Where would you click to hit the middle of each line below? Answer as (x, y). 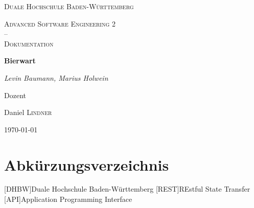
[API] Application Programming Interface (68, 199)
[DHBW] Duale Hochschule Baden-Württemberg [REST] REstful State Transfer (127, 189)
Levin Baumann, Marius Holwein (56, 77)
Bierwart (20, 61)
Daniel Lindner (28, 112)
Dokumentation (29, 43)
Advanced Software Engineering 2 (60, 23)
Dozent (15, 95)
